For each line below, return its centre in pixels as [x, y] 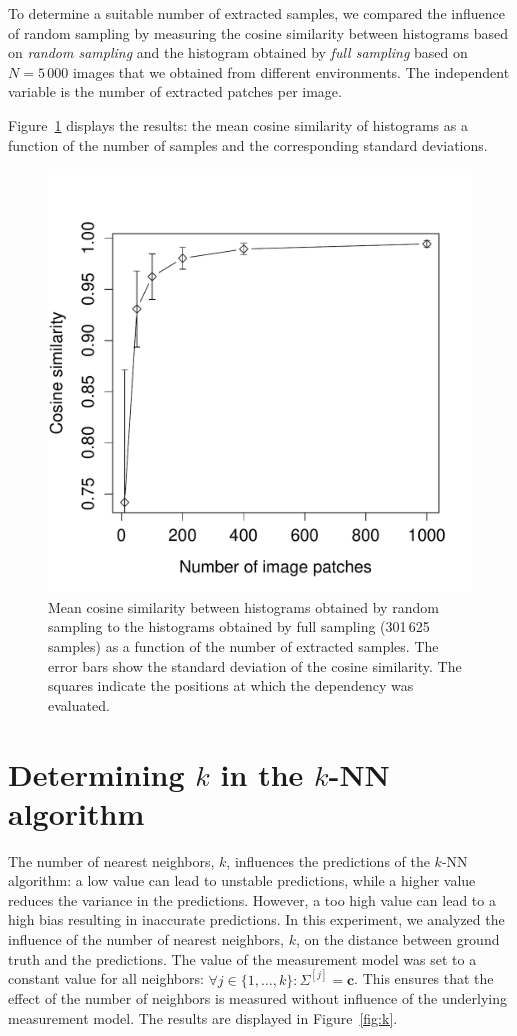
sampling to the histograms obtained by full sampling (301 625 [239, 626]
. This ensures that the [424, 978]
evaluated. [79, 704]
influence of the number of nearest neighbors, [146, 939]
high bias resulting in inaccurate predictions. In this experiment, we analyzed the [256, 919]
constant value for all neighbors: [106, 978]
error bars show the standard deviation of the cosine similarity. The [255, 665]
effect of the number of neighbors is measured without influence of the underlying [257, 998]
